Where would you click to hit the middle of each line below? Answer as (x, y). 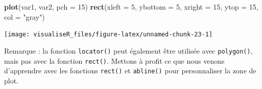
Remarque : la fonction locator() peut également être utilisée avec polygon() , (128, 50)
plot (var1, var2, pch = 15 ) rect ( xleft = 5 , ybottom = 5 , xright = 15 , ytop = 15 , (131, 7)
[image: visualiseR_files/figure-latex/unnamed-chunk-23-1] (109, 35)
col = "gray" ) (25, 16)
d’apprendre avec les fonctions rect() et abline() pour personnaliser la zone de (130, 71)
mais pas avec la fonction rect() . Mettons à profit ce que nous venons (114, 60)
